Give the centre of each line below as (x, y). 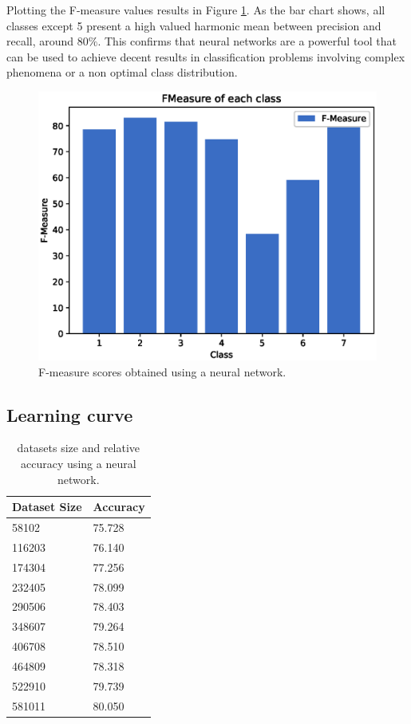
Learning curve (70, 414)
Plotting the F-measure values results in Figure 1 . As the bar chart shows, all (196, 10)
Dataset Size (47, 507)
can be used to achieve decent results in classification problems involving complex (206, 56)
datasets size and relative (79, 448)
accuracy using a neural (79, 463)
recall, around (40, 41)
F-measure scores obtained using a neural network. (162, 371)
